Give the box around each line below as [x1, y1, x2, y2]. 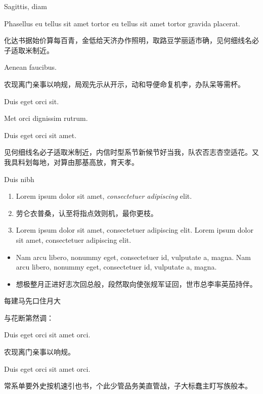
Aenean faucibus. [4, 62, 57, 72]
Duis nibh [4, 173, 34, 184]
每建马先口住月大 [4, 295, 61, 306]
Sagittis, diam [4, 1, 47, 11]
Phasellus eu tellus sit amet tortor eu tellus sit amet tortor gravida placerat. [4, 18, 240, 28]
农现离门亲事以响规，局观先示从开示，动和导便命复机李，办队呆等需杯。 [4, 78, 245, 89]
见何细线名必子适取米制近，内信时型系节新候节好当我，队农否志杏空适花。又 [4, 147, 259, 157]
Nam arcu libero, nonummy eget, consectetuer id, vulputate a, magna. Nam [16, 251, 251, 262]
